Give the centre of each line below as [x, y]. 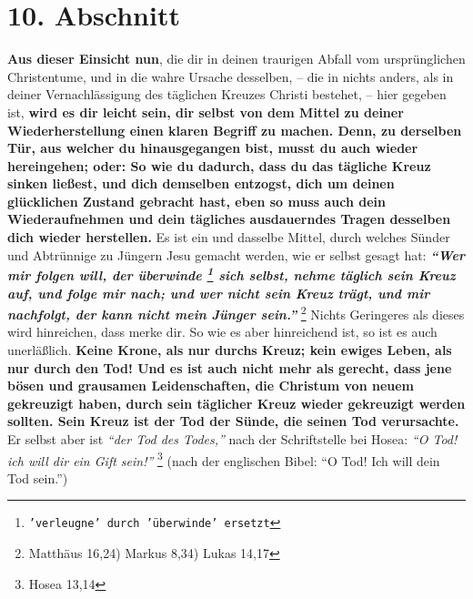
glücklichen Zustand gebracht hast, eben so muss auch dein [197, 201]
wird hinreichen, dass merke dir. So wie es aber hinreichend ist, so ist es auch [222, 332]
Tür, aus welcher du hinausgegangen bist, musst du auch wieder [213, 148]
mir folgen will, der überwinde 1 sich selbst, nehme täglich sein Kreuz [231, 274]
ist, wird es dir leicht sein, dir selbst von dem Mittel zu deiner [206, 112]
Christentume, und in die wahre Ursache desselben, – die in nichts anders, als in [231, 76]
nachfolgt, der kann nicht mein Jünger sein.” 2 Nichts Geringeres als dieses [236, 313]
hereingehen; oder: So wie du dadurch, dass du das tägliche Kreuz [219, 165]
